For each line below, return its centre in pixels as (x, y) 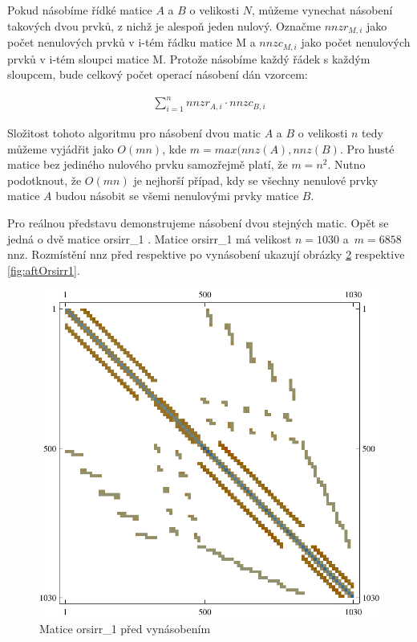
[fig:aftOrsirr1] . (44, 270)
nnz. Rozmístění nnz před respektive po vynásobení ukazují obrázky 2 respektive (206, 254)
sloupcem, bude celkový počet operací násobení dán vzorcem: (158, 74)
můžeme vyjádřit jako (61, 148)
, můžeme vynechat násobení (322, 10)
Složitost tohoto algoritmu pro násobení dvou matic (134, 133)
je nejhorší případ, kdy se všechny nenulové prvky (256, 180)
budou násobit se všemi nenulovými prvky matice (177, 196)
